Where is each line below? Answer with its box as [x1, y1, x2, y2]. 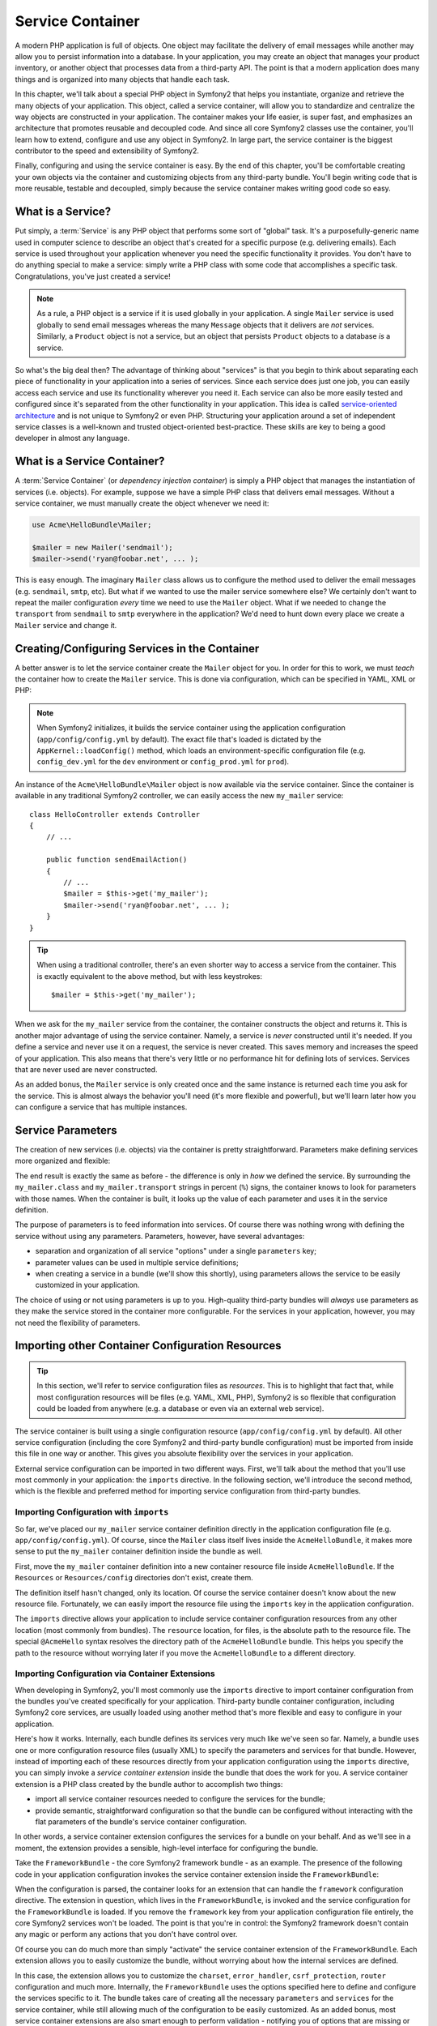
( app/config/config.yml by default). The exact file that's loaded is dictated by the [36, 734, 321, 744]
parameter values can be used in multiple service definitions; [35, 1257, 239, 1267]
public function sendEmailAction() [45, 855, 188, 865]
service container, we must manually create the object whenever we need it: [15, 498, 269, 508]
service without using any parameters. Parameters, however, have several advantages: [15, 1231, 305, 1241]
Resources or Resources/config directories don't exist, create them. [15, 1573, 254, 1583]
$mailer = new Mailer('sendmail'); [32, 543, 173, 552]
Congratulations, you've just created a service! [15, 271, 172, 281]
